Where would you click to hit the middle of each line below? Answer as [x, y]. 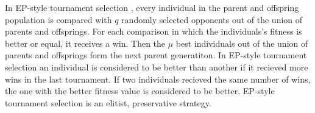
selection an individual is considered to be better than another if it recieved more [157, 67]
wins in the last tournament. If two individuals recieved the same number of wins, [158, 79]
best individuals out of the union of [242, 43]
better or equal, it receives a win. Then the [85, 43]
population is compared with [58, 19]
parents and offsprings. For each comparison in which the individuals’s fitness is [154, 31]
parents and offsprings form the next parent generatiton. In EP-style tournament [156, 55]
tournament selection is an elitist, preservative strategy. [108, 102]
